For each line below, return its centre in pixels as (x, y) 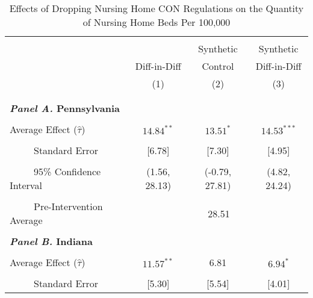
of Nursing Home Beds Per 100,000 (156, 22)
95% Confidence (67, 171)
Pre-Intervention (68, 206)
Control (218, 66)
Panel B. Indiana (51, 241)
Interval (26, 185)
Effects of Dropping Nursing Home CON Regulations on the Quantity (156, 8)
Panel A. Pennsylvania (65, 108)
